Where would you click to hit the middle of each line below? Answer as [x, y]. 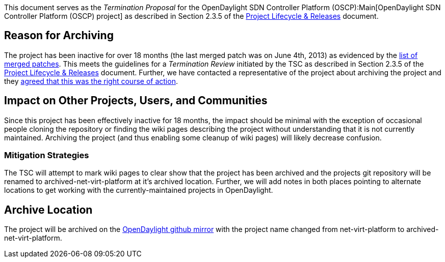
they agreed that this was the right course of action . [91, 81]
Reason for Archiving [59, 36]
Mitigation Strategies [47, 155]
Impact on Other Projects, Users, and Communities [136, 101]
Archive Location [48, 210]
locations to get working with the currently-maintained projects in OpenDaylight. [139, 190]
